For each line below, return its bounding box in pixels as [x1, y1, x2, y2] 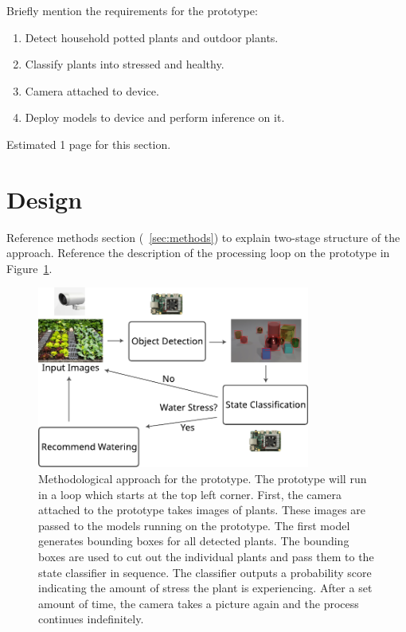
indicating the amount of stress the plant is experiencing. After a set [38, 579, 373, 596]
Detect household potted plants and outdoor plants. [25, 29, 279, 45]
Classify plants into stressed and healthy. [25, 56, 224, 72]
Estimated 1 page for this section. [6, 135, 171, 152]
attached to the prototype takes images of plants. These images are [38, 501, 366, 518]
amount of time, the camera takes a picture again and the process [38, 595, 359, 611]
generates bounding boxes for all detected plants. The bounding [38, 533, 349, 549]
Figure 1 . [6, 259, 53, 276]
